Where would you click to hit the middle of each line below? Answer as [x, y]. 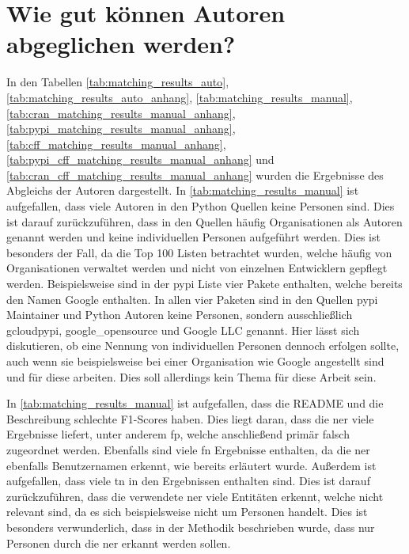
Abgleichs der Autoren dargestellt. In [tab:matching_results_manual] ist [183, 190]
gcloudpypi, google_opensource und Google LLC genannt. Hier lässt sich [183, 330]
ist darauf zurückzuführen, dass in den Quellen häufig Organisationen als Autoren [204, 221]
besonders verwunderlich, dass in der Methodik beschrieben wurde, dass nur [191, 527]
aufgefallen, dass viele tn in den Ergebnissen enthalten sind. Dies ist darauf [188, 481]
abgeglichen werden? [121, 44]
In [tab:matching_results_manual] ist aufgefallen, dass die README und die [195, 403]
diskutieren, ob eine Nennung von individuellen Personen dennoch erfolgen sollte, [203, 345]
